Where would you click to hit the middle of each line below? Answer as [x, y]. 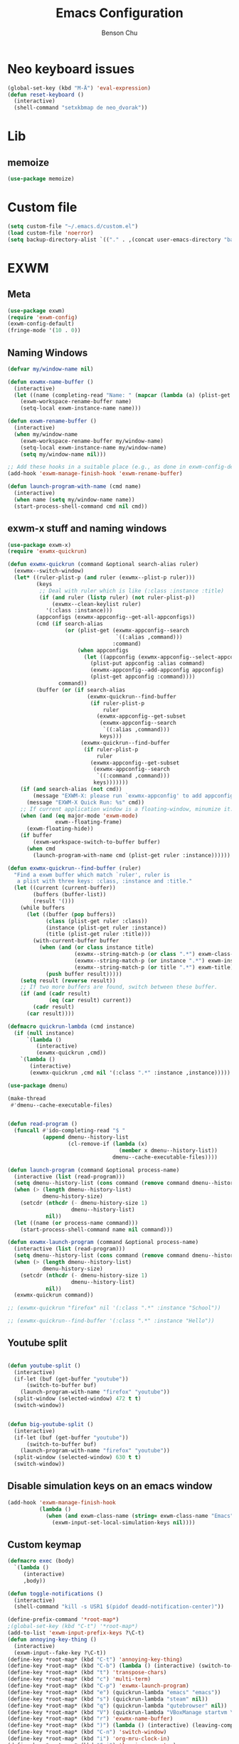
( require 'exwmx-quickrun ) [47, 552]
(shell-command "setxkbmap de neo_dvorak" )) [81, 108]
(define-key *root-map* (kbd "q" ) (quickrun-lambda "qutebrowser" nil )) [117, 1706]
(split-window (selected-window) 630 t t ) [78, 1457]
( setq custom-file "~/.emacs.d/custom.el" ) [73, 226]
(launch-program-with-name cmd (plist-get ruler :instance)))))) [132, 855]
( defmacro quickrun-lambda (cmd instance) [71, 1026]
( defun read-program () [43, 1124]
